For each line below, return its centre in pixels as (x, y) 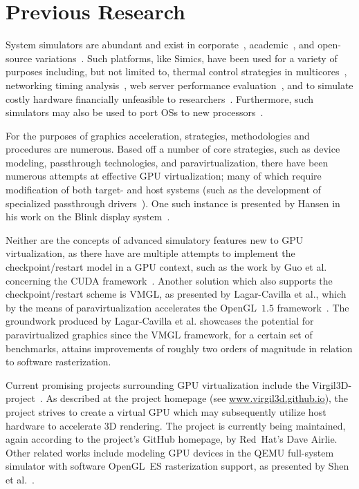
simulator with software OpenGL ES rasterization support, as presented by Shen (177, 466)
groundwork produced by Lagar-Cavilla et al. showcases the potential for (160, 321)
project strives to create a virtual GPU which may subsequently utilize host (166, 411)
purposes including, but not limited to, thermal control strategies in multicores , (176, 71)
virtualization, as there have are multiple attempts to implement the (150, 253)
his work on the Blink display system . (88, 217)
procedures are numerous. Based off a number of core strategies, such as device (173, 149)
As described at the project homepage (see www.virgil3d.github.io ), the (197, 398)
